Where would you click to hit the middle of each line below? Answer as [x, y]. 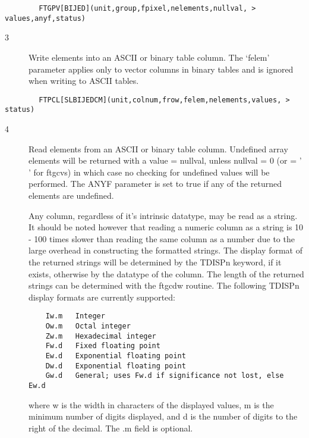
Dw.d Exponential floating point [116, 366]
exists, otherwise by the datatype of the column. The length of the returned [166, 273]
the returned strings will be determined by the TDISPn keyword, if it [155, 262]
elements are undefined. [71, 195]
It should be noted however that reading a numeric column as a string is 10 [166, 227]
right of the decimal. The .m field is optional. [111, 428]
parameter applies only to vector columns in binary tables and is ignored [161, 69]
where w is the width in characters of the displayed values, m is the [151, 404]
